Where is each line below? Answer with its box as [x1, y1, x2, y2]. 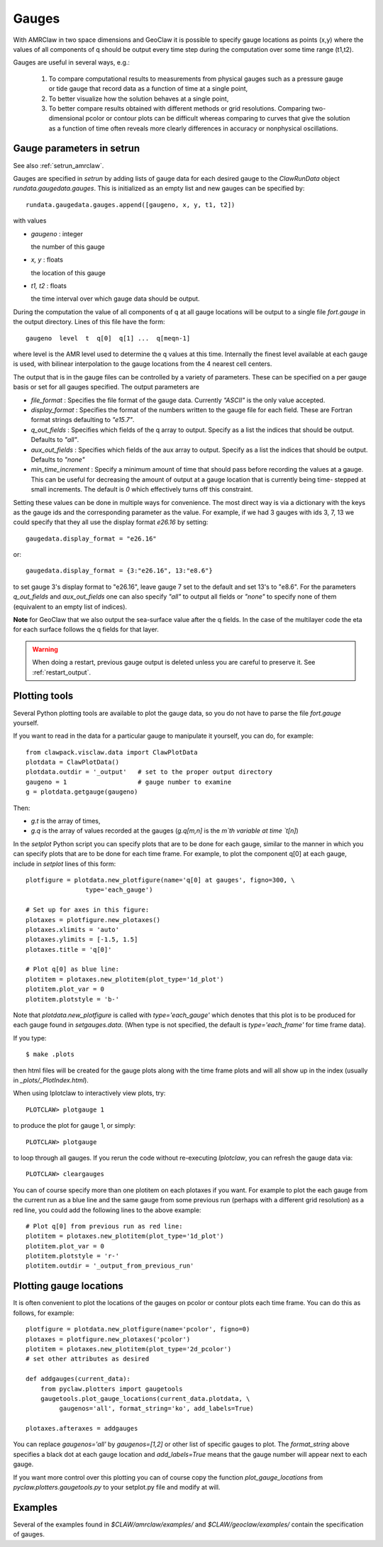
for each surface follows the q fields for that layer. [13, 625, 160, 634]
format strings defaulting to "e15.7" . [30, 416, 135, 424]
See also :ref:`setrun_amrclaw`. [13, 161, 104, 170]
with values [13, 216, 47, 225]
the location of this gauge [30, 268, 106, 277]
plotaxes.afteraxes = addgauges [26, 1424, 138, 1433]
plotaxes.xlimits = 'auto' [26, 926, 120, 933]
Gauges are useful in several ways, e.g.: [13, 58, 131, 67]
